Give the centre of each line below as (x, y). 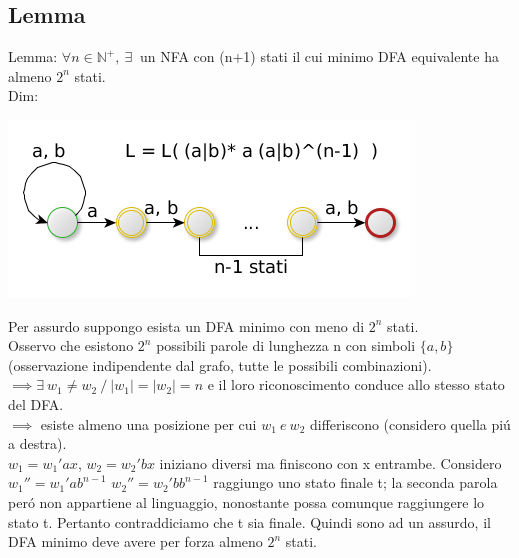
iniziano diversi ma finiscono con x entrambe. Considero (330, 462)
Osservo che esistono (71, 345)
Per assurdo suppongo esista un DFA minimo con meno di (186, 325)
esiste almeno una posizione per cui (148, 423)
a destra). (37, 443)
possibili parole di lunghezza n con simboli (286, 345)
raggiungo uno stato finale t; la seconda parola (355, 482)
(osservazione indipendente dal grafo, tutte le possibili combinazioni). (220, 364)
